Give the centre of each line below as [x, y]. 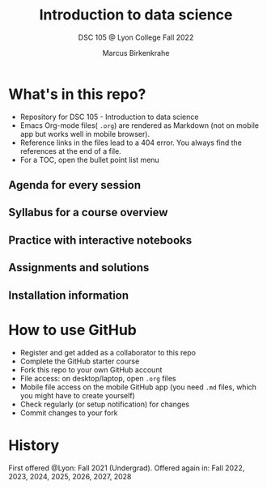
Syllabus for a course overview [88, 213]
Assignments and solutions [79, 268]
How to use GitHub [73, 330]
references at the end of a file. [70, 151]
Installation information [69, 295]
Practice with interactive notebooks [100, 240]
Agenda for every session [75, 185]
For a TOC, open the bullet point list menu [89, 159]
